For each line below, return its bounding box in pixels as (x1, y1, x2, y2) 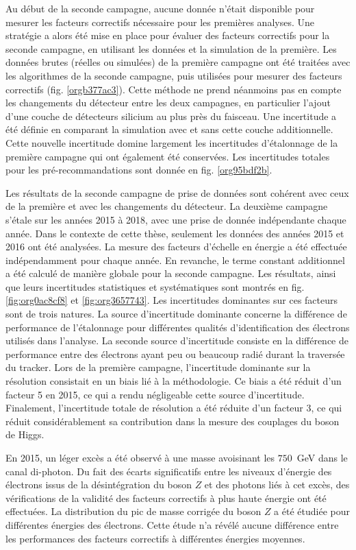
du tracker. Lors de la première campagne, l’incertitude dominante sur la (5, 360, 311, 374)
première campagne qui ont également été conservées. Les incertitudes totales (5, 149, 330, 163)
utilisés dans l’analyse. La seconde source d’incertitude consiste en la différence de (5, 333, 348, 348)
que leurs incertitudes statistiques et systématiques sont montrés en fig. (5, 279, 305, 294)
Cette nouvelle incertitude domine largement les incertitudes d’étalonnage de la (5, 135, 338, 150)
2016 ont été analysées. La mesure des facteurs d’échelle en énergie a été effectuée (5, 239, 347, 254)
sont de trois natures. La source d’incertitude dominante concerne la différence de (5, 307, 347, 321)
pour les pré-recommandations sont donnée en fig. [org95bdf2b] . (5, 163, 272, 177)
